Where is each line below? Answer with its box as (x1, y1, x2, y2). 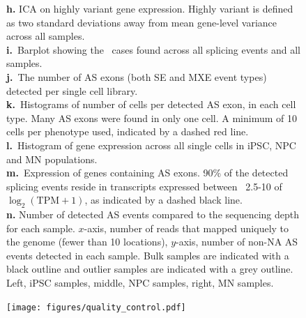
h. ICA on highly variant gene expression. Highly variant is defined (6, 1, 293, 15)
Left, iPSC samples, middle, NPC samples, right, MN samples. (6, 275, 274, 290)
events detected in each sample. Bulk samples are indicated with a (6, 248, 289, 262)
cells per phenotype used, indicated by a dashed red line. (6, 124, 249, 139)
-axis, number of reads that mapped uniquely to (84, 220, 289, 235)
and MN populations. (6, 151, 98, 166)
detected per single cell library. (6, 83, 138, 98)
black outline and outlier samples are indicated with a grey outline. (6, 262, 293, 276)
